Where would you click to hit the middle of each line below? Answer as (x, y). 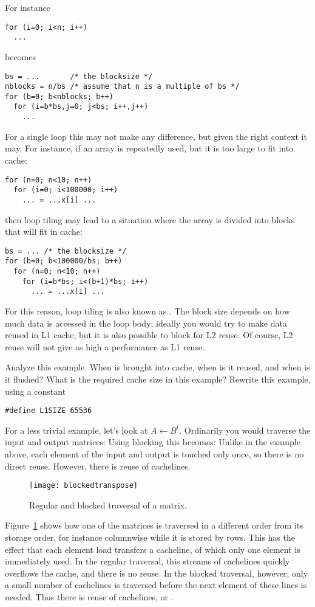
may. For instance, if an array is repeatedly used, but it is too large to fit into (149, 148)
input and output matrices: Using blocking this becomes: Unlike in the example (153, 442)
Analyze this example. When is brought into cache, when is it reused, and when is (157, 367)
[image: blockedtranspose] (83, 486)
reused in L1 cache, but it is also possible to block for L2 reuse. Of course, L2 (149, 335)
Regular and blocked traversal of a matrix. (108, 505)
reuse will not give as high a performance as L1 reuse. (105, 346)
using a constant (36, 391)
